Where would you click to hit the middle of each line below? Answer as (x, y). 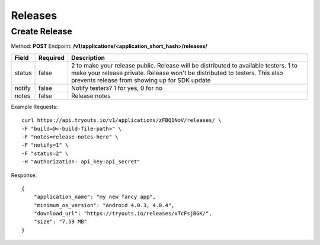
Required (52, 57)
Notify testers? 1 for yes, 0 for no (117, 88)
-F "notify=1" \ (45, 145)
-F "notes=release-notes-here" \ (70, 137)
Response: (24, 175)
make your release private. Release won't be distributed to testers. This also (177, 73)
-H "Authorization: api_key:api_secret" (81, 162)
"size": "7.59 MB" (60, 222)
